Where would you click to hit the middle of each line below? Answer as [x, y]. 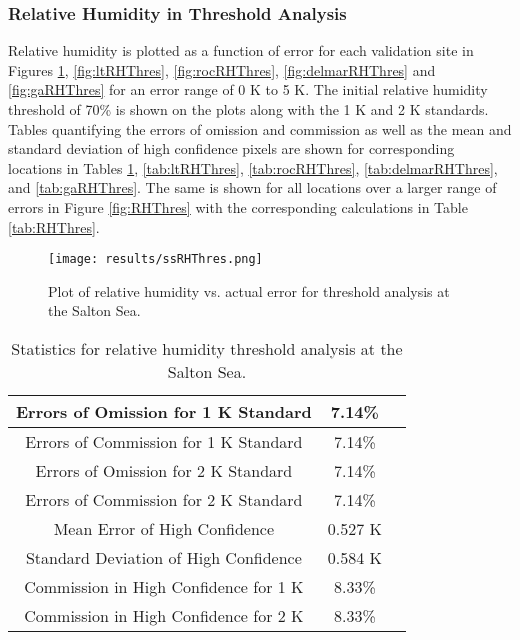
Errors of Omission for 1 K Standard [164, 411]
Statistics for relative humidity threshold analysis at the [207, 348]
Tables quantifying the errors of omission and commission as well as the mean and [260, 128]
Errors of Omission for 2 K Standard [164, 470]
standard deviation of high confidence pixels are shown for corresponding [231, 148]
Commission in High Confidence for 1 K [164, 586]
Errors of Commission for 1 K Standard [164, 441]
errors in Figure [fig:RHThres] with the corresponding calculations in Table [238, 206]
